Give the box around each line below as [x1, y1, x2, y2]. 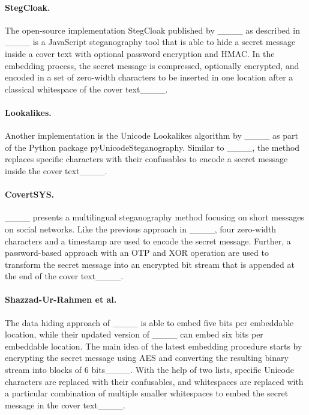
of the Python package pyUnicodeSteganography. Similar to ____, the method [5, 141, 300, 153]
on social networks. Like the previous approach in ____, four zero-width [5, 222, 277, 235]
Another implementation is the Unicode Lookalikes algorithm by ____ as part [5, 129, 298, 142]
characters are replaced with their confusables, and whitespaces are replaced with [5, 375, 304, 387]
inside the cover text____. [5, 164, 107, 177]
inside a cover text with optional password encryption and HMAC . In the [5, 47, 275, 59]
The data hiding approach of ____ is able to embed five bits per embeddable [5, 316, 294, 329]
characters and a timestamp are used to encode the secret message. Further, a [5, 234, 291, 247]
